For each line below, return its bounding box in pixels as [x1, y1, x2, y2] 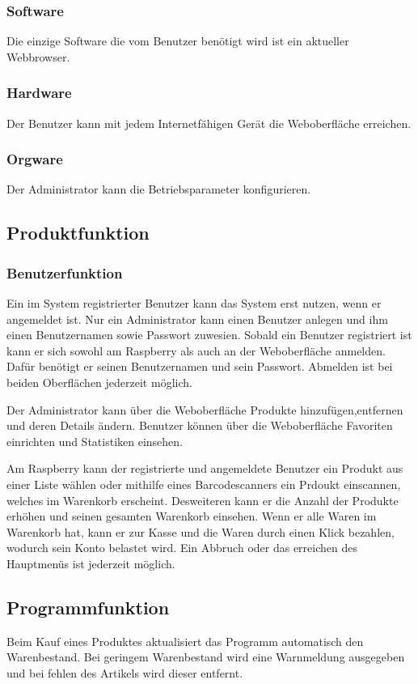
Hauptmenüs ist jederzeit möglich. [6, 554, 175, 571]
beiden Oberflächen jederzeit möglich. [6, 374, 192, 390]
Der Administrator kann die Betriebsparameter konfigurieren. [6, 181, 311, 198]
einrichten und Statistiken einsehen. [6, 432, 183, 449]
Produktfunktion [6, 220, 150, 245]
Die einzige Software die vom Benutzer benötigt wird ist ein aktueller [6, 32, 349, 49]
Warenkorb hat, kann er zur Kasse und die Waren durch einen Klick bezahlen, [6, 523, 395, 540]
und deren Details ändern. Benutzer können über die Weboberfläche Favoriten [6, 417, 393, 434]
